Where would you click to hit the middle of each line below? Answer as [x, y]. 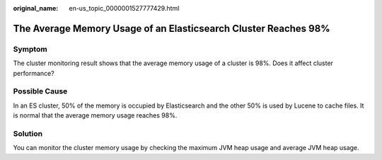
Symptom [30, 49]
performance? [34, 73]
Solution [28, 133]
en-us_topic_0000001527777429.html [124, 8]
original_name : [36, 8]
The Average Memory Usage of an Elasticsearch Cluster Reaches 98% [172, 28]
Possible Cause [40, 91]
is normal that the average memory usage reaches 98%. [95, 115]
